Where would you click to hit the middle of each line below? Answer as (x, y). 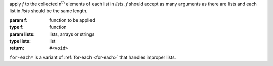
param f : (18, 20)
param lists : (22, 34)
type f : (16, 27)
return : (17, 48)
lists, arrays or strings (72, 34)
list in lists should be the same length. (49, 11)
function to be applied (72, 20)
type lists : (20, 41)
